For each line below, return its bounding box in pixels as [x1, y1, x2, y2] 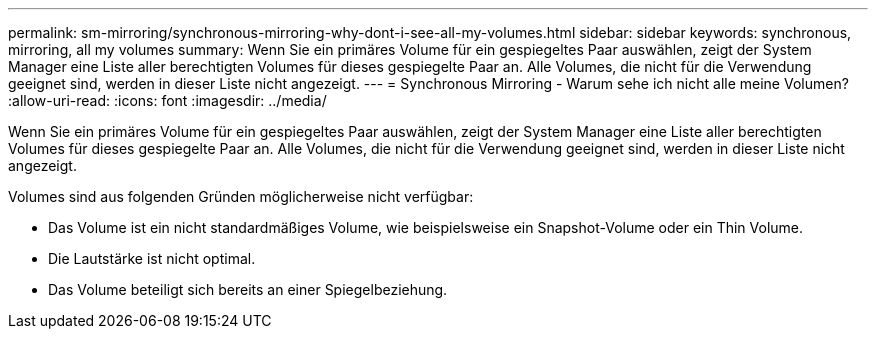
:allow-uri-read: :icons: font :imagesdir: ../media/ [8, 92, 327, 109]
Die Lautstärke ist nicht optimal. [48, 250, 256, 267]
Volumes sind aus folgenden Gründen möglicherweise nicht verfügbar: [8, 188, 474, 205]
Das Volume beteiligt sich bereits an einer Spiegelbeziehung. [48, 281, 448, 298]
